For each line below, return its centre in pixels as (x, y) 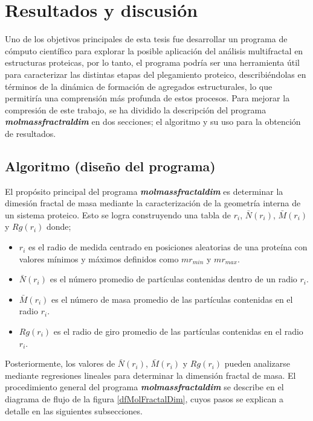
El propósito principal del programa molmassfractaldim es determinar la (144, 191)
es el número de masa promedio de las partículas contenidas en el (172, 299)
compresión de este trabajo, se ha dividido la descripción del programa (136, 109)
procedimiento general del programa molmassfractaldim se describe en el (144, 387)
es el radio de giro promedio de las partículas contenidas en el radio (178, 331)
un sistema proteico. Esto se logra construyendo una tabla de (118, 214)
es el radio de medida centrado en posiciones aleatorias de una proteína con (168, 247)
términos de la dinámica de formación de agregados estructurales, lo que (139, 86)
